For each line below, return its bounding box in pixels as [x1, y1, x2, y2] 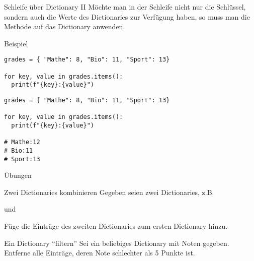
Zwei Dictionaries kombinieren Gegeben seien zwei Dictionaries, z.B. [4, 186, 214, 197]
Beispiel [4, 38, 28, 48]
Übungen [4, 170, 32, 180]
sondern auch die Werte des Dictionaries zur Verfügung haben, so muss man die [4, 11, 250, 22]
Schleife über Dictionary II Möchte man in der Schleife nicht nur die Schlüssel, [4, 2, 246, 12]
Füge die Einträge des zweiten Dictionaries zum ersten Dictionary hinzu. [4, 221, 228, 231]
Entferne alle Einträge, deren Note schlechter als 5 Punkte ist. [4, 247, 195, 258]
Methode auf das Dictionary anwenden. [4, 21, 125, 32]
